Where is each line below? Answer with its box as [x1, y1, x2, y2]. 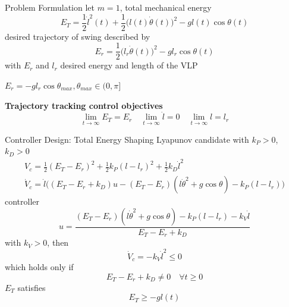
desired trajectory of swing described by [5, 30, 150, 42]
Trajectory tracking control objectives [5, 99, 163, 111]
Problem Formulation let [5, 1, 95, 13]
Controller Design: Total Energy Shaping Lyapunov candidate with [5, 133, 249, 145]
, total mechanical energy [120, 1, 212, 13]
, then [47, 236, 69, 249]
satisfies [17, 281, 46, 293]
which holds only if [5, 261, 74, 273]
